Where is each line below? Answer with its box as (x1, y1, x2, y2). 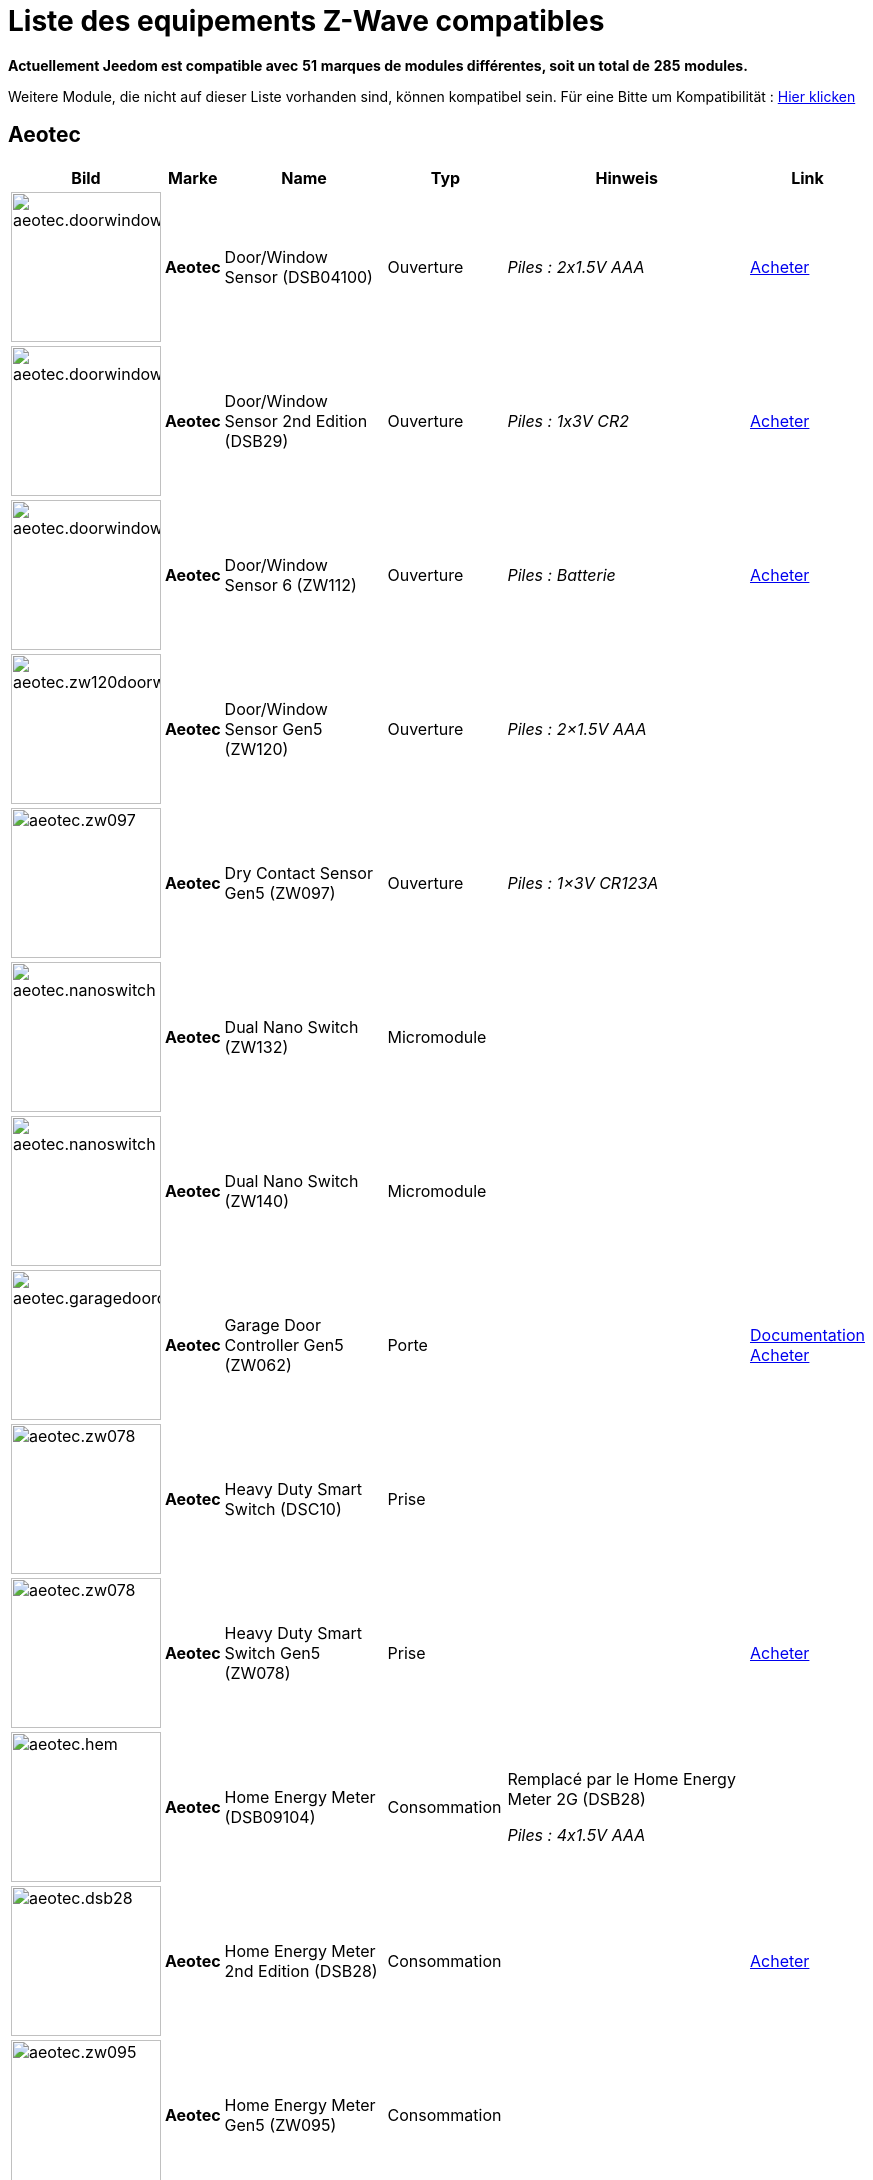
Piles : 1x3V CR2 (507, 410, 630, 431)
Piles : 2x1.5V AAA (507, 256, 645, 277)
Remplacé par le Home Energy (507, 1768, 736, 1789)
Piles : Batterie (507, 564, 616, 585)
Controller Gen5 (224, 1334, 344, 1355)
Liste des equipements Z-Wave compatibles (8, 4, 605, 38)
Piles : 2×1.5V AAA (507, 718, 647, 739)
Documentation (749, 1324, 865, 1345)
